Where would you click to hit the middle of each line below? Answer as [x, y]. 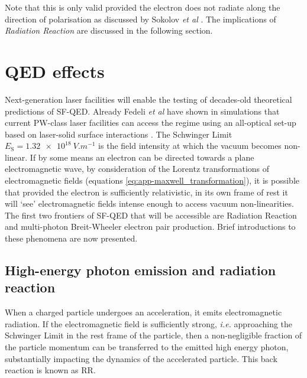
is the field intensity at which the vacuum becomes [190, 146]
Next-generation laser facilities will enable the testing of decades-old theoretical [148, 99]
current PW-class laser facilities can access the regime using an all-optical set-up [151, 123]
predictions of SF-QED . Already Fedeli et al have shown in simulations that [142, 111]
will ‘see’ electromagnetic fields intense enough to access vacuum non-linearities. [149, 203]
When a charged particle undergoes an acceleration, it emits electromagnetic [143, 312]
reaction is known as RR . [50, 370]
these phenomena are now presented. [71, 238]
